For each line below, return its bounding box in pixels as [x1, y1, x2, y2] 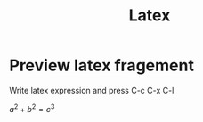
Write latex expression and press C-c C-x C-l [9, 85, 175, 95]
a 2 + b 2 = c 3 [9, 102, 55, 114]
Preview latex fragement [9, 55, 194, 76]
